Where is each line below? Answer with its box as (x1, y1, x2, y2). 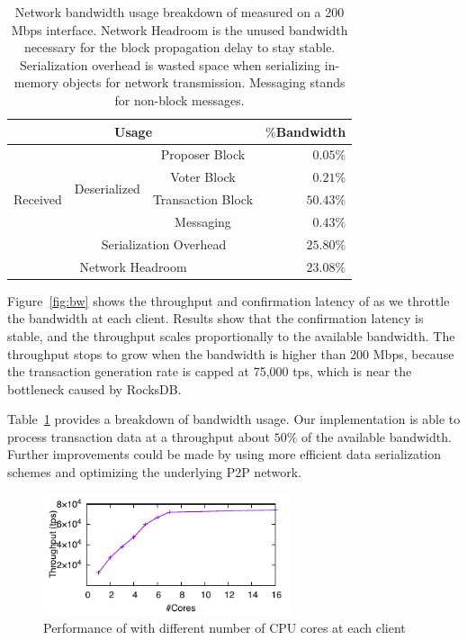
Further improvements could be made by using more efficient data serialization (7, 445, 442, 464)
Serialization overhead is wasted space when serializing (20, 55, 321, 74)
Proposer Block (160, 145, 246, 164)
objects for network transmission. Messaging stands (62, 73, 346, 92)
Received (13, 190, 62, 209)
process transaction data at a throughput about (7, 427, 271, 446)
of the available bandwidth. (301, 427, 452, 446)
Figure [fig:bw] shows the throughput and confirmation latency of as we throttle (7, 291, 450, 310)
